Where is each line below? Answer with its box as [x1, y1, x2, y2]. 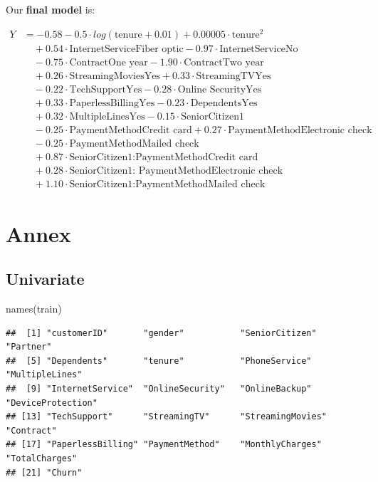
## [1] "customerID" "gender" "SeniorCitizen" [6, 328, 317, 338]
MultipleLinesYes [69, 112, 145, 122]
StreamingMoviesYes [69, 71, 160, 82]
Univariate [6, 268, 85, 290]
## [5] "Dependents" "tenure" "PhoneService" [6, 355, 312, 366]
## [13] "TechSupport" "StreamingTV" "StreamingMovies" [6, 412, 327, 422]
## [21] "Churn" [6, 467, 83, 478]
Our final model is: [6, 2, 95, 16]
